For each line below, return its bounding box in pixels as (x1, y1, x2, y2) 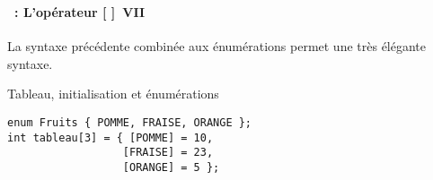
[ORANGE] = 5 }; (122, 160, 220, 174)
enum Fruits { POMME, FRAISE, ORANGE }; (7, 116, 252, 129)
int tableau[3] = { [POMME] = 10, (7, 131, 214, 144)
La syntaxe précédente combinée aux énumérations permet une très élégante (7, 37, 427, 56)
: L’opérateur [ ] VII (14, 2, 146, 21)
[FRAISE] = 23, (122, 146, 214, 159)
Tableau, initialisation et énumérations (7, 84, 219, 103)
